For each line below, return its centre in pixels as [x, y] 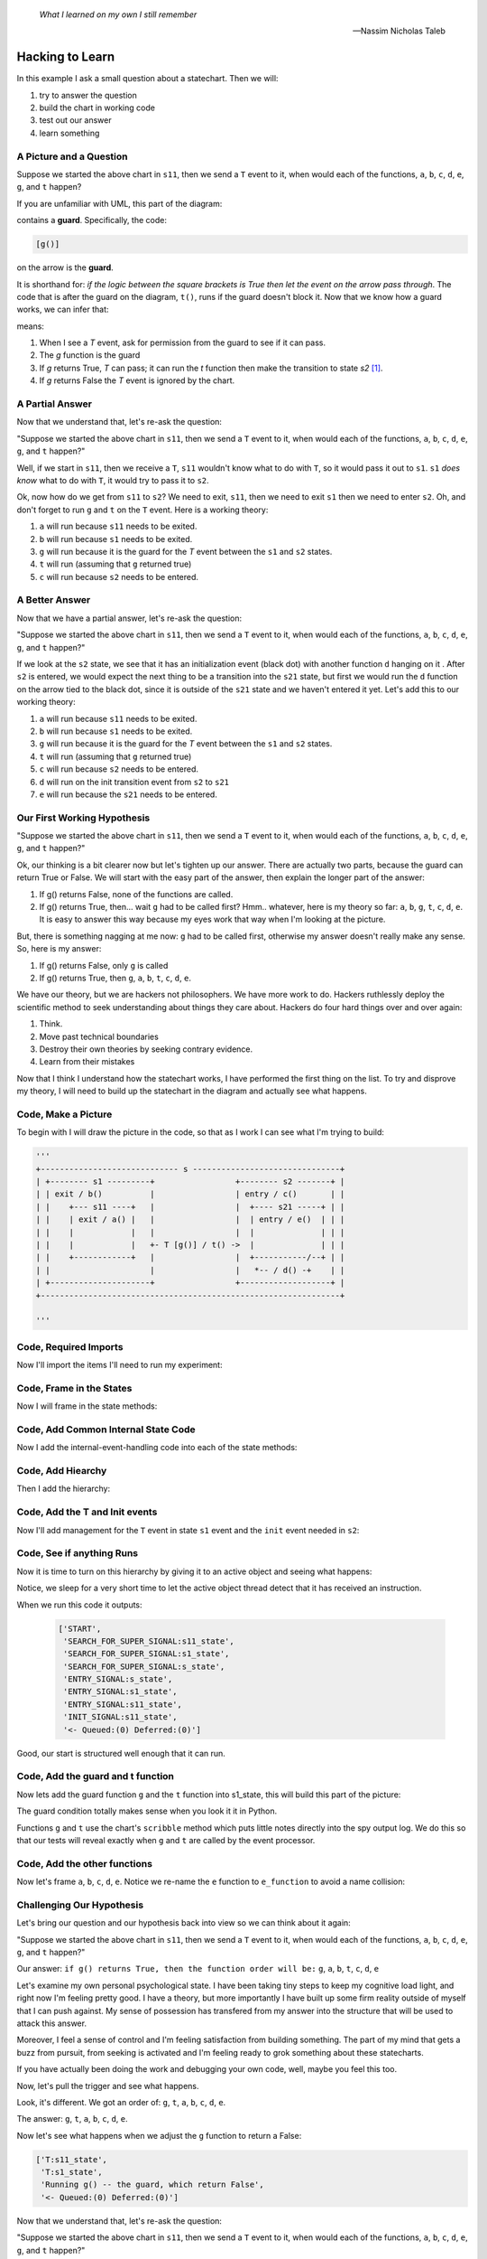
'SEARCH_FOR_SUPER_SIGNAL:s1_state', [147, 1654]
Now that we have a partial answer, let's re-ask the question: [129, 618]
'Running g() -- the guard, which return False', [153, 2185]
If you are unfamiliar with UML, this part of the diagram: [119, 203]
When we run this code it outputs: [80, 1605]
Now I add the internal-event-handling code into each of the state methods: [157, 1448]
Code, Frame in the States [74, 1388]
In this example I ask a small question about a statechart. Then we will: [147, 79]
